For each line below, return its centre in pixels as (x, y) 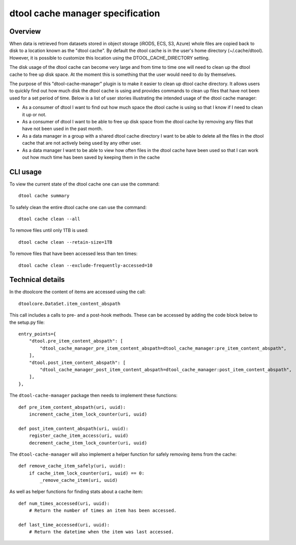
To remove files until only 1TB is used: (49, 230)
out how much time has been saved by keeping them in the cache (91, 157)
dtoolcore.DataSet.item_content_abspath (69, 304)
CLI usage (26, 172)
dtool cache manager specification (85, 13)
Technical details (37, 280)
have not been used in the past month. (63, 129)
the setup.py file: (27, 322)
